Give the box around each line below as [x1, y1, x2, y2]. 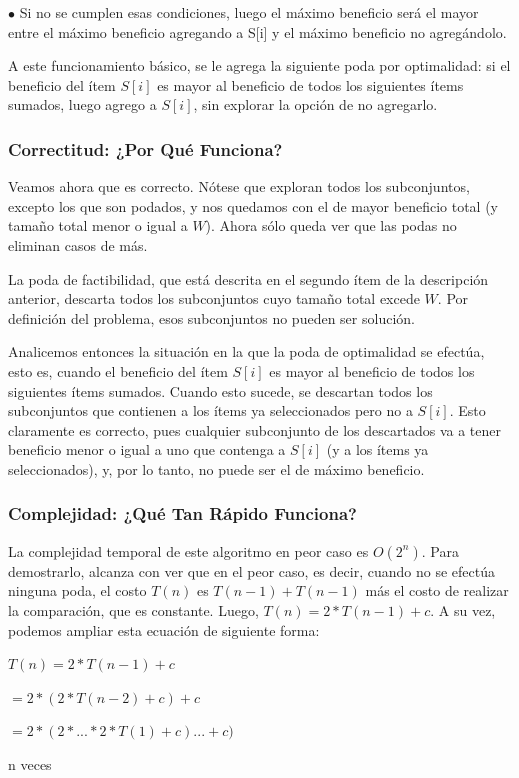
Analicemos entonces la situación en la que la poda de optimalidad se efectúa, [8, 341, 485, 362]
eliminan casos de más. [8, 234, 148, 255]
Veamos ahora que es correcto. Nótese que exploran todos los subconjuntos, [8, 176, 470, 197]
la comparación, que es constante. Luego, [8, 599, 259, 620]
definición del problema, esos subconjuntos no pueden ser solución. [8, 307, 415, 328]
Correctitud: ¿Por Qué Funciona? [8, 136, 283, 161]
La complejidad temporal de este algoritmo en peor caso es [8, 540, 369, 561]
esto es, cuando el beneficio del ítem [8, 360, 228, 381]
